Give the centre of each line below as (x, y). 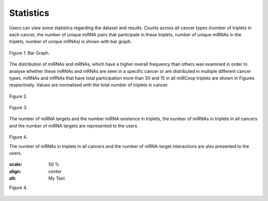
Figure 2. (18, 96)
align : (15, 171)
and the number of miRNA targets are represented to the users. (74, 126)
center (55, 171)
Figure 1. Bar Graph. (30, 53)
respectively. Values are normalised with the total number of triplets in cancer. (89, 85)
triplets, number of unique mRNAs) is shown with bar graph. (70, 42)
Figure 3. (18, 108)
